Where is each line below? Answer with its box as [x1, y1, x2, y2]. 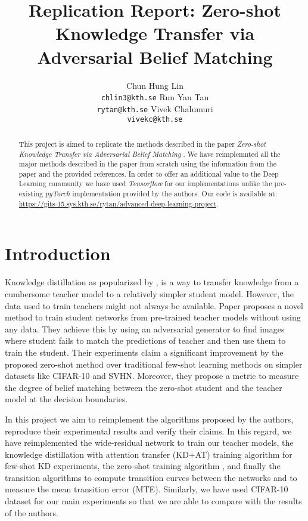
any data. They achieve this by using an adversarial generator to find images [5, 322, 285, 335]
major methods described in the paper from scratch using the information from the [18, 159, 277, 169]
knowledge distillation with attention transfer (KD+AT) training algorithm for [5, 448, 293, 460]
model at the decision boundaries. [5, 393, 128, 405]
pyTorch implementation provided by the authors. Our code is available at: [45, 189, 278, 199]
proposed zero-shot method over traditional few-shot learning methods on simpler [5, 357, 303, 370]
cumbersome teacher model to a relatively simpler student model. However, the [5, 287, 294, 300]
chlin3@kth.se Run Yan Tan [101, 91, 209, 103]
